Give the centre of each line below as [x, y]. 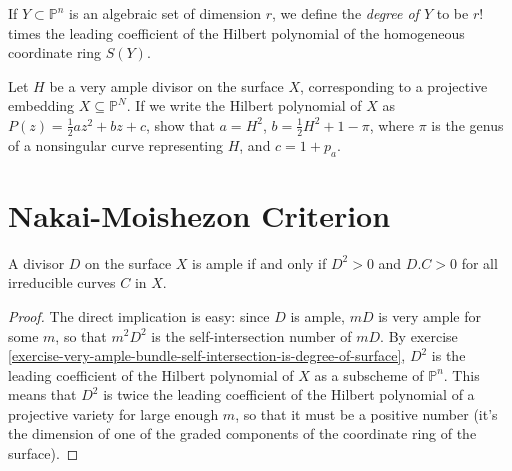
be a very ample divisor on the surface [166, 85]
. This [461, 374]
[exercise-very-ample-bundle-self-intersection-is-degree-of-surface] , [207, 355]
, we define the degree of [345, 13]
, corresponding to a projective [394, 85]
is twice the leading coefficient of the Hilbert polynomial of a [289, 394]
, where [392, 124]
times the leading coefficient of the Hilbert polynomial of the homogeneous [236, 32]
